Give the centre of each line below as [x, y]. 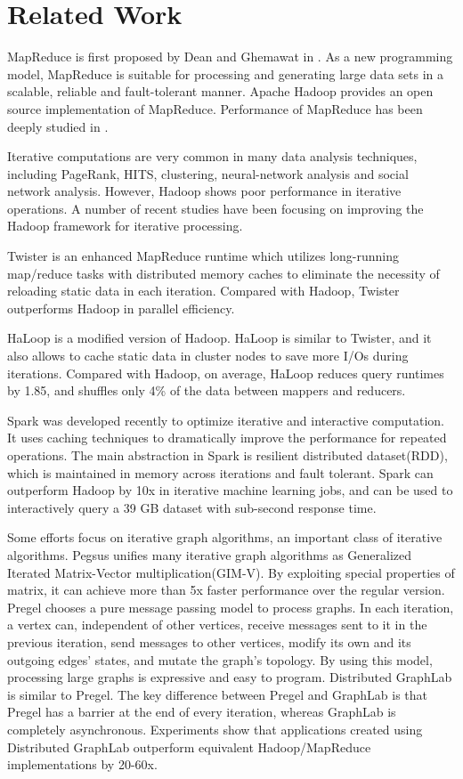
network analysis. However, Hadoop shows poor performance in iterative [204, 191]
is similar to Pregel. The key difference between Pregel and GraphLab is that [218, 694]
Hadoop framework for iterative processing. [125, 226]
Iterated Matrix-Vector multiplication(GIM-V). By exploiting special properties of [231, 572]
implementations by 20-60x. [82, 764]
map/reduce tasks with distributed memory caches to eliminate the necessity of [223, 273]
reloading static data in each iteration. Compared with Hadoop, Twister [203, 291]
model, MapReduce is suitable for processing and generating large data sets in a [226, 73]
